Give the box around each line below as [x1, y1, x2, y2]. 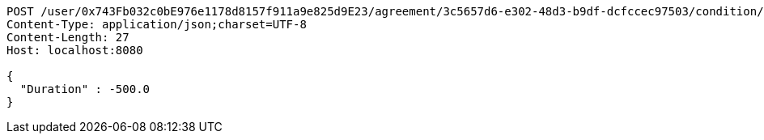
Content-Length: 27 [6, 31, 129, 44]
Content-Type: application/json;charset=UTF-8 [6, 18, 307, 31]
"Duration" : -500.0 [19, 83, 151, 95]
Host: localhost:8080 [6, 44, 143, 57]
